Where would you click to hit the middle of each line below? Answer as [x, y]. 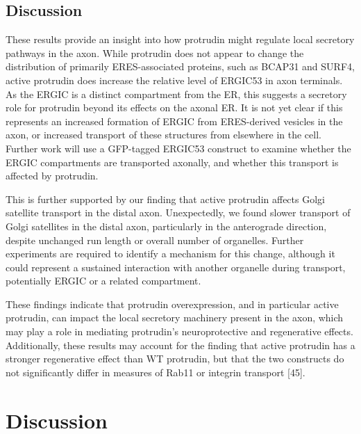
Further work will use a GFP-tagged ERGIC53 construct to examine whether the [178, 148]
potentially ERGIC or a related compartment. [103, 281]
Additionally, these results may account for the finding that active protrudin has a [180, 345]
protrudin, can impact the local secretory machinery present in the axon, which [175, 318]
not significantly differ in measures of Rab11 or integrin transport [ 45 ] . [156, 372]
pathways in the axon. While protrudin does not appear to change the [155, 53]
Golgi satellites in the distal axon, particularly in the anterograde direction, [166, 226]
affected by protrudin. [52, 176]
